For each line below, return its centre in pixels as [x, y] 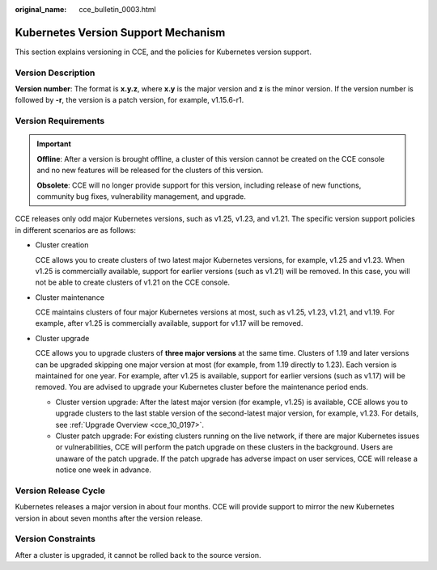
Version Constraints [55, 539]
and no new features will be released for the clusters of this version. [150, 171]
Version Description [55, 73]
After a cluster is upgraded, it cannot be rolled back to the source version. [138, 555]
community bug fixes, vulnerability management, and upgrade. [142, 196]
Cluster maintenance [70, 297]
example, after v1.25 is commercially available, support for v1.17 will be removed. [169, 323]
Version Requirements [60, 121]
